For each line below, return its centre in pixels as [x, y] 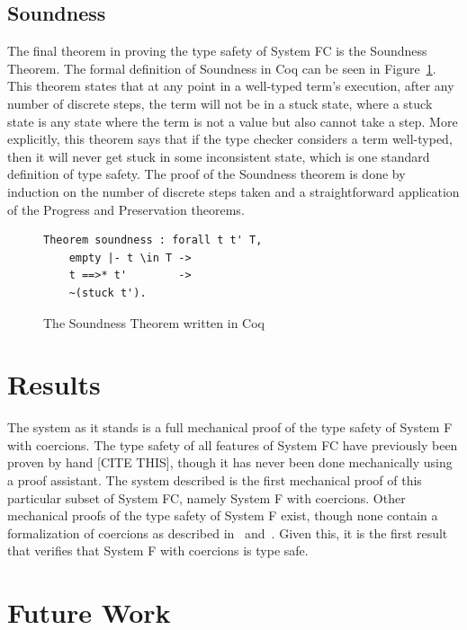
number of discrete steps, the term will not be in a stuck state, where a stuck [220, 103]
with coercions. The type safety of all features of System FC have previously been [233, 444]
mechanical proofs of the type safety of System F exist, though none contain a [223, 515]
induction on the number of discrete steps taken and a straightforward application [233, 191]
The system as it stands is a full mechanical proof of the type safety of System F [230, 427]
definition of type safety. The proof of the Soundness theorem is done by [207, 174]
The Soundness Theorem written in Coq [154, 322]
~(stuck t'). [108, 293]
